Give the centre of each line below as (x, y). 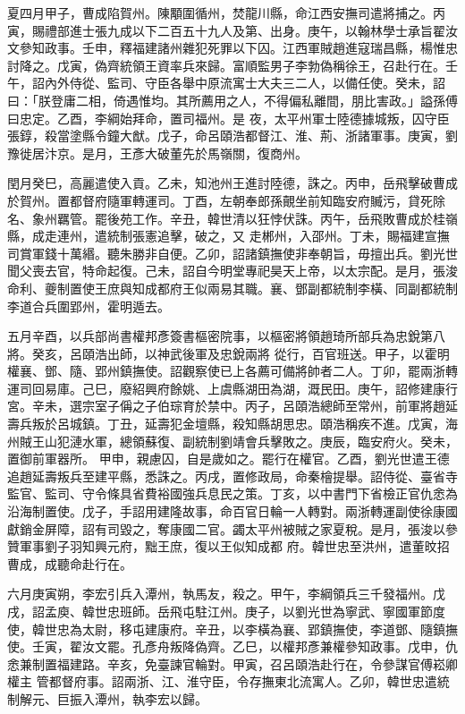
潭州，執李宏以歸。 (151, 698)
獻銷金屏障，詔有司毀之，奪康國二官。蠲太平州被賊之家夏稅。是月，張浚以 (226, 528)
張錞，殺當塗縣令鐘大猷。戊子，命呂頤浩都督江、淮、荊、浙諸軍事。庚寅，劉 (232, 136)
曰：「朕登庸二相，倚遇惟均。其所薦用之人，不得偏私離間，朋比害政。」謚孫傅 (232, 100)
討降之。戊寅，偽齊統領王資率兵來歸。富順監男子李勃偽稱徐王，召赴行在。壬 (232, 65)
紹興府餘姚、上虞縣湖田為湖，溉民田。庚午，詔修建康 (288, 388)
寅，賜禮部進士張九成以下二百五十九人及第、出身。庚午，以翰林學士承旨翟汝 (232, 30)
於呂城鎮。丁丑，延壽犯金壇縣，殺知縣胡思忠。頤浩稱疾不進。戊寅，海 (251, 424)
